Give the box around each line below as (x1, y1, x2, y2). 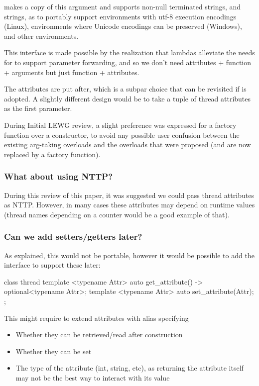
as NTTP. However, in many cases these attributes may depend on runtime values (4, 199, 255, 210)
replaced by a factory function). (4, 149, 101, 159)
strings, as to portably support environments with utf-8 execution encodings (4, 11, 237, 21)
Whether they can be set (15, 346, 92, 356)
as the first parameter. (4, 103, 72, 113)
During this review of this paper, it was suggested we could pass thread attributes (4, 190, 254, 200)
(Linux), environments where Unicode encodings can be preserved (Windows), (4, 21, 242, 31)
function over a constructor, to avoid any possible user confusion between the (4, 129, 240, 140)
